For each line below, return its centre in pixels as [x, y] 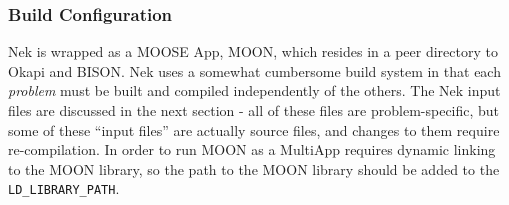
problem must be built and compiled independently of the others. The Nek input [254, 90]
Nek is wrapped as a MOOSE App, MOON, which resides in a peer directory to [253, 51]
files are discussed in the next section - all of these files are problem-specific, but [254, 110]
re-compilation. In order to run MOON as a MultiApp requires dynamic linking [252, 149]
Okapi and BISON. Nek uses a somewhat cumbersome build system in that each [254, 70]
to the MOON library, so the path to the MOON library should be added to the [254, 168]
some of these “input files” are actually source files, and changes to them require [254, 129]
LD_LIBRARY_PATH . [64, 188]
